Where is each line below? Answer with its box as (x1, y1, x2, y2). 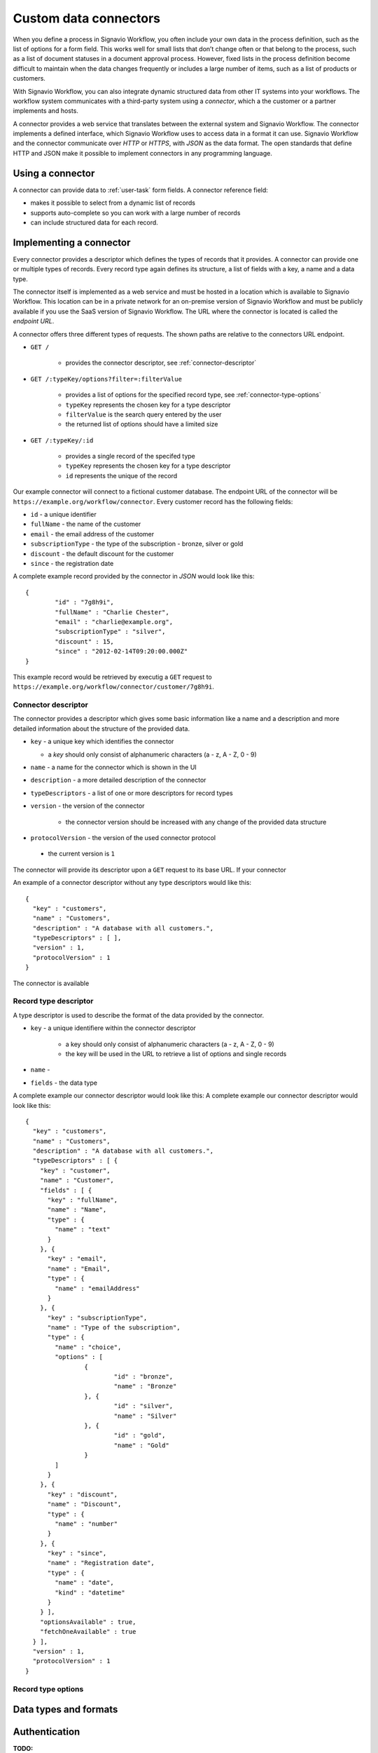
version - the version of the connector (30, 801, 145, 810)
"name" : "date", (55, 1578, 115, 1587)
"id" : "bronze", (113, 1373, 174, 1381)
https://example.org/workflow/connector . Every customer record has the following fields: (13, 497, 293, 506)
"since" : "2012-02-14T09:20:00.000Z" (55, 647, 188, 656)
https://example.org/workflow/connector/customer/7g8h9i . (13, 682, 215, 691)
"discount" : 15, (55, 637, 115, 645)
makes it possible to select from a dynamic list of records (30, 198, 196, 207)
